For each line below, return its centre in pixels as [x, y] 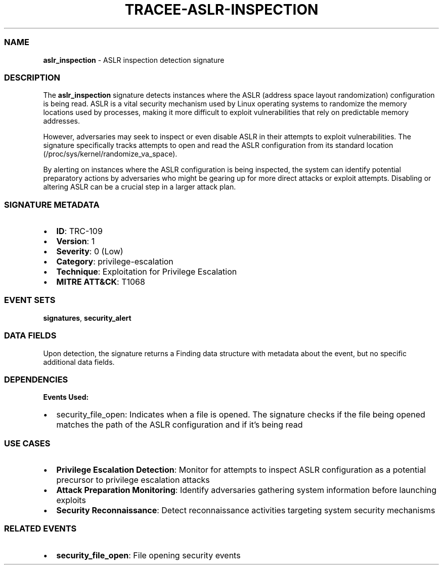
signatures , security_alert [87, 318]
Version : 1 [76, 241]
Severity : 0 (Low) [90, 251]
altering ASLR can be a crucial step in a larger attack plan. [140, 187]
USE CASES [27, 443]
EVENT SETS [30, 300]
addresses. [61, 121]
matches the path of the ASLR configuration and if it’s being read [180, 425]
